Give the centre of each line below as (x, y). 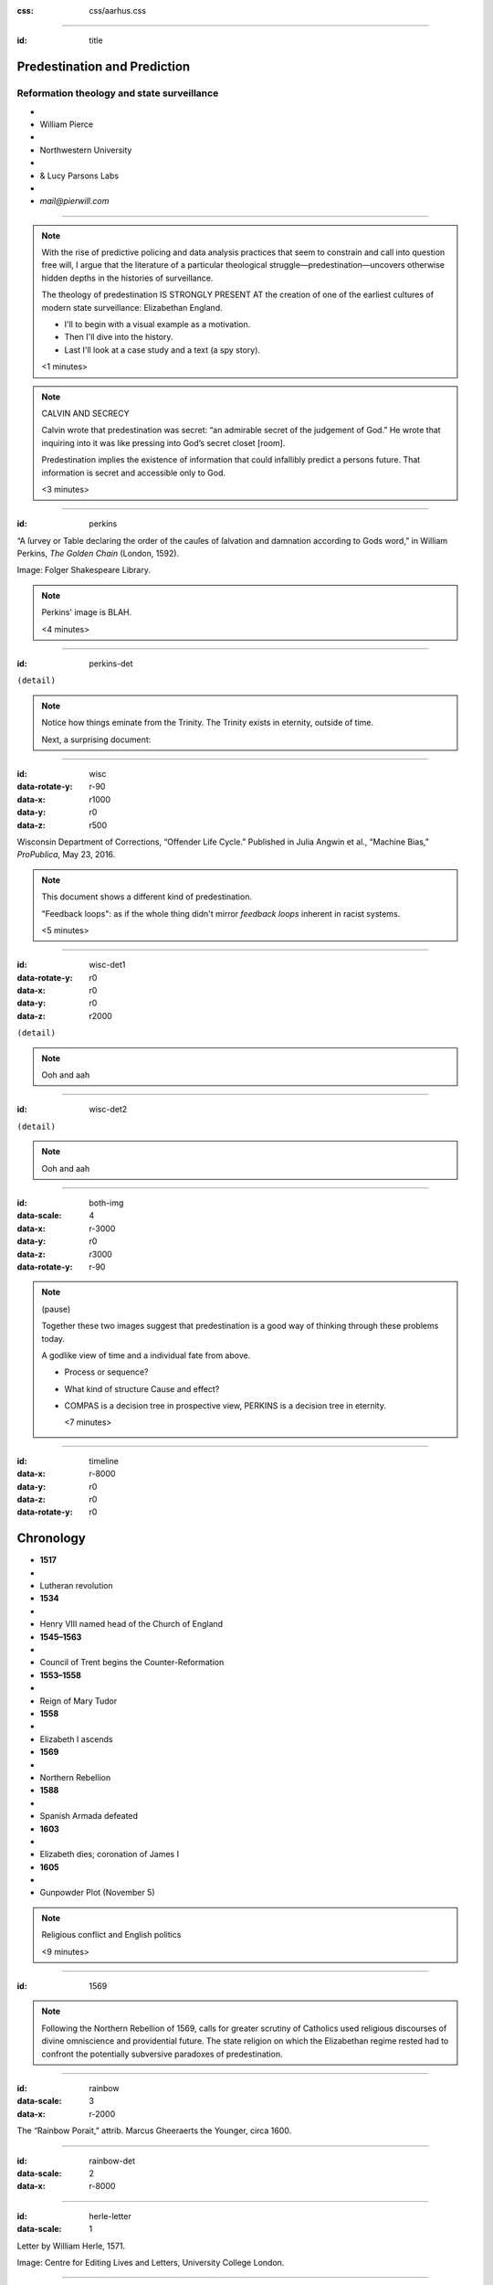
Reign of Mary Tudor (79, 1701)
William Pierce (67, 124)
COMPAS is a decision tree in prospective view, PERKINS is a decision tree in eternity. (226, 1406)
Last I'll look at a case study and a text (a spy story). (162, 350)
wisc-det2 (108, 1110)
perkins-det (111, 664)
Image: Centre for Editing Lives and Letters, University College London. (151, 2262)
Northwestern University (86, 150)
